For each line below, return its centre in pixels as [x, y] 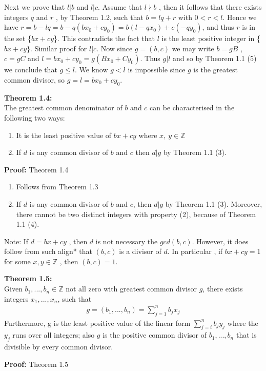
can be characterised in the [192, 108]
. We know [91, 70]
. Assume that [120, 7]
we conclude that [31, 70]
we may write [193, 48]
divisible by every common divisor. [59, 347]
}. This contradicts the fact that [105, 38]
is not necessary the [127, 241]
